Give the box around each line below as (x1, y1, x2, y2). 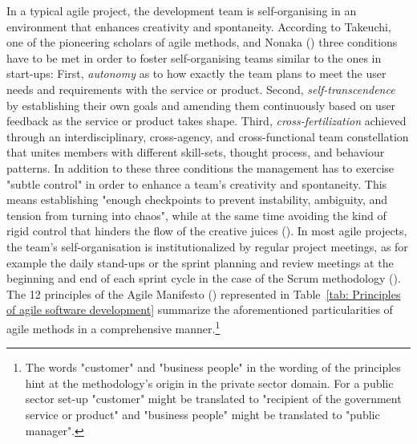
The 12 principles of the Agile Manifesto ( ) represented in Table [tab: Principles (6, 285, 401, 302)
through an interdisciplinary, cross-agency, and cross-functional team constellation (6, 128, 409, 145)
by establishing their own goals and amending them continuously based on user (6, 96, 396, 113)
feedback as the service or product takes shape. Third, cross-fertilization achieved (6, 112, 407, 129)
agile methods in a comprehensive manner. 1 (6, 317, 221, 336)
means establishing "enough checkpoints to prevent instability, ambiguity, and (6, 191, 388, 208)
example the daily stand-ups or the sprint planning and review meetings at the (6, 254, 394, 271)
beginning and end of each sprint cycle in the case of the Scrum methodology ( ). (6, 270, 401, 287)
